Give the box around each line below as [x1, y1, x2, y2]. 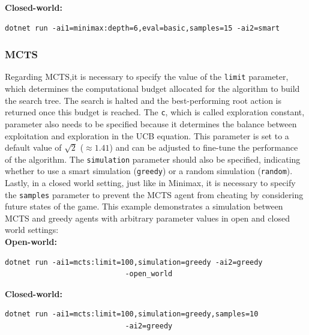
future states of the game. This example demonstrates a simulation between [5, 200, 283, 213]
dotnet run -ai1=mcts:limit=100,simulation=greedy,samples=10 [5, 310, 259, 319]
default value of [5, 141, 62, 154]
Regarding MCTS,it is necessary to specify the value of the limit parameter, [5, 70, 289, 83]
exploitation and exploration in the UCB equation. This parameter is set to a [5, 129, 289, 142]
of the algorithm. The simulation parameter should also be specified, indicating [5, 152, 301, 165]
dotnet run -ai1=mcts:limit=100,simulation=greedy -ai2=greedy [5, 258, 263, 267]
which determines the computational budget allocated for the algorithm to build [5, 82, 300, 95]
